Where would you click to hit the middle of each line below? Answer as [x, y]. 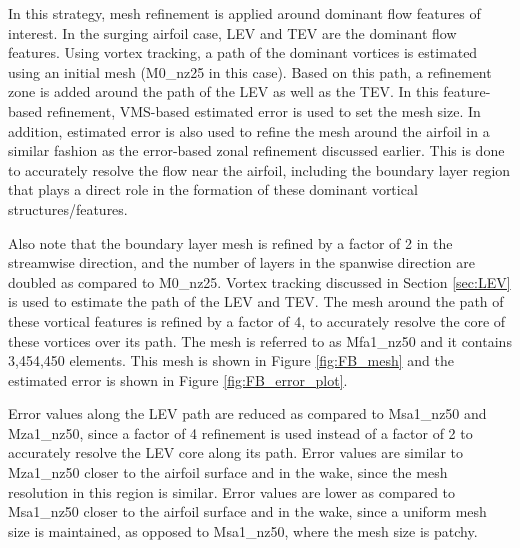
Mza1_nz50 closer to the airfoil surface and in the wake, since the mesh [228, 472]
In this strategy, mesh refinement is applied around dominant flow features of [244, 13]
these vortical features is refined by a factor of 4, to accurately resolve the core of [257, 320]
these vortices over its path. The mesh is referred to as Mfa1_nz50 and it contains [260, 340]
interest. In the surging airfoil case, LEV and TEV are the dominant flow [232, 32]
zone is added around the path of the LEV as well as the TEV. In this [223, 91]
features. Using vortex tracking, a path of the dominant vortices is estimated [243, 52]
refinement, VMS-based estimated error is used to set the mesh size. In [263, 110]
